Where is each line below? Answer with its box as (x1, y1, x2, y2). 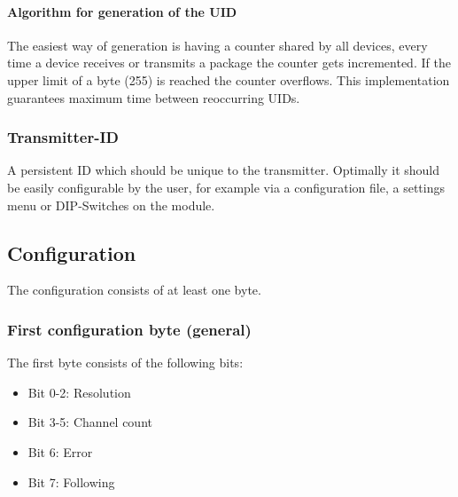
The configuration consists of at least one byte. (7, 280, 261, 299)
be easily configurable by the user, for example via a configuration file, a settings (7, 177, 445, 196)
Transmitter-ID (7, 126, 120, 148)
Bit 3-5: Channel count (27, 413, 152, 431)
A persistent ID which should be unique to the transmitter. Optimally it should (7, 161, 440, 179)
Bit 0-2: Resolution (27, 383, 131, 401)
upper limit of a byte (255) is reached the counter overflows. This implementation (7, 70, 450, 89)
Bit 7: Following (27, 472, 115, 491)
